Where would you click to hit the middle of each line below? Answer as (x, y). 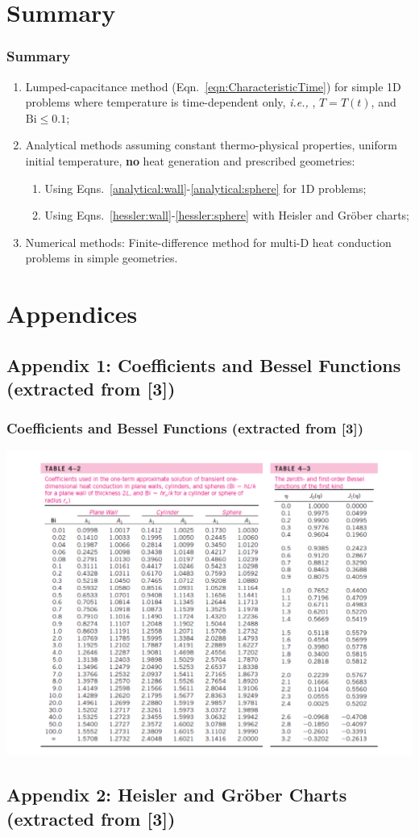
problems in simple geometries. (102, 258)
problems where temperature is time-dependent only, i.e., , (170, 102)
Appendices (72, 314)
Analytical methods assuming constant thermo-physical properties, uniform (211, 145)
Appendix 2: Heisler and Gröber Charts (177, 795)
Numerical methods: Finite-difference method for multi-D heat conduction (208, 242)
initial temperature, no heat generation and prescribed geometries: (190, 160)
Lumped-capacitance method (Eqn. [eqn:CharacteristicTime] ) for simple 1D (213, 86)
